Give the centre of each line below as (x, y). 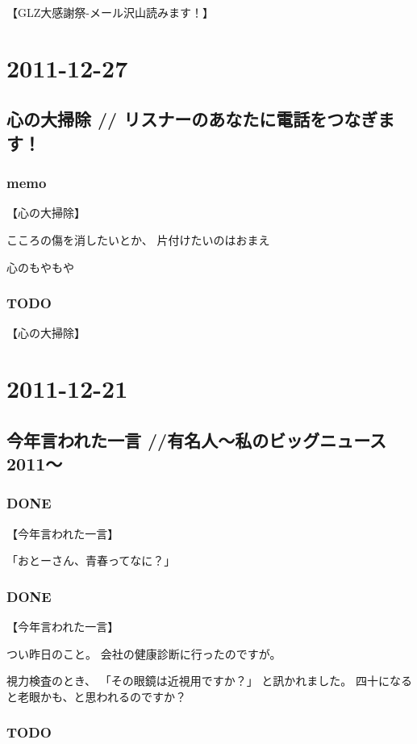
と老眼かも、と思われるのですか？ (96, 696)
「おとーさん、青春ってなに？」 (91, 560)
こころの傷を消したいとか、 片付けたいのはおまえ (138, 239)
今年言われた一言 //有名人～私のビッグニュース (197, 439)
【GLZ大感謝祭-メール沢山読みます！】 (110, 12)
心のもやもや (40, 267)
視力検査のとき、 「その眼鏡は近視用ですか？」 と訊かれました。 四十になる (210, 681)
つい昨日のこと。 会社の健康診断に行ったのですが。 (144, 653)
